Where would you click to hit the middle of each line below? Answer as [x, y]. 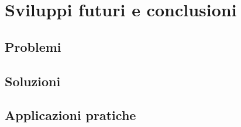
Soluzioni [33, 81]
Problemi [33, 46]
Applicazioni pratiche [70, 115]
